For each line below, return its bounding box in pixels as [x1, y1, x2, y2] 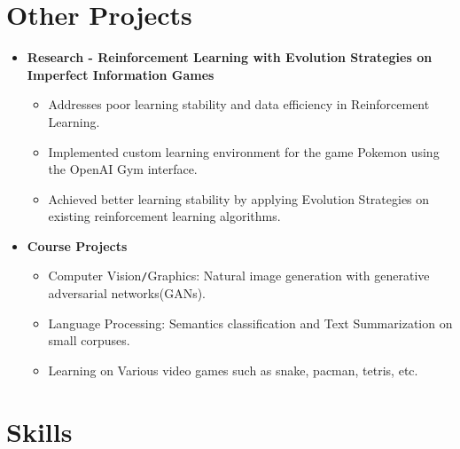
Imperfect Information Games [27, 65, 214, 83]
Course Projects [27, 236, 128, 255]
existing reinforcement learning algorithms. [48, 207, 281, 225]
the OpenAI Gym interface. [48, 160, 198, 178]
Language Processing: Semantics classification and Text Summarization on [48, 313, 453, 332]
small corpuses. [48, 331, 130, 350]
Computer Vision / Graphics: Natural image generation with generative [48, 266, 430, 285]
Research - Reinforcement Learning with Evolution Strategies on [27, 48, 433, 67]
